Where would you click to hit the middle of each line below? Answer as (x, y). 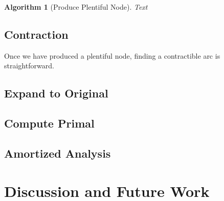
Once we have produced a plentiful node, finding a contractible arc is (112, 55)
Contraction (36, 34)
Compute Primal (49, 123)
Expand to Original (56, 93)
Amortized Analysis (58, 153)
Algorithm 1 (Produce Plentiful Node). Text (76, 7)
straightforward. (29, 66)
